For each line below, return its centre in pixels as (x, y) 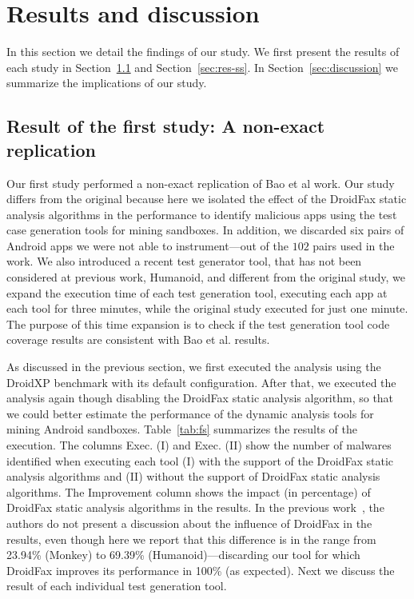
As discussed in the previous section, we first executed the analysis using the (194, 367)
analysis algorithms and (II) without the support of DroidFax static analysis (193, 476)
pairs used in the (354, 245)
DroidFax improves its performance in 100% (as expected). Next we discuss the (201, 570)
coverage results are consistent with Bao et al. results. (138, 339)
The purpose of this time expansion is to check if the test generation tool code (198, 323)
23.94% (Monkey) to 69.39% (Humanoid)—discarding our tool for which (183, 555)
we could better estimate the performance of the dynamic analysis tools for (190, 413)
